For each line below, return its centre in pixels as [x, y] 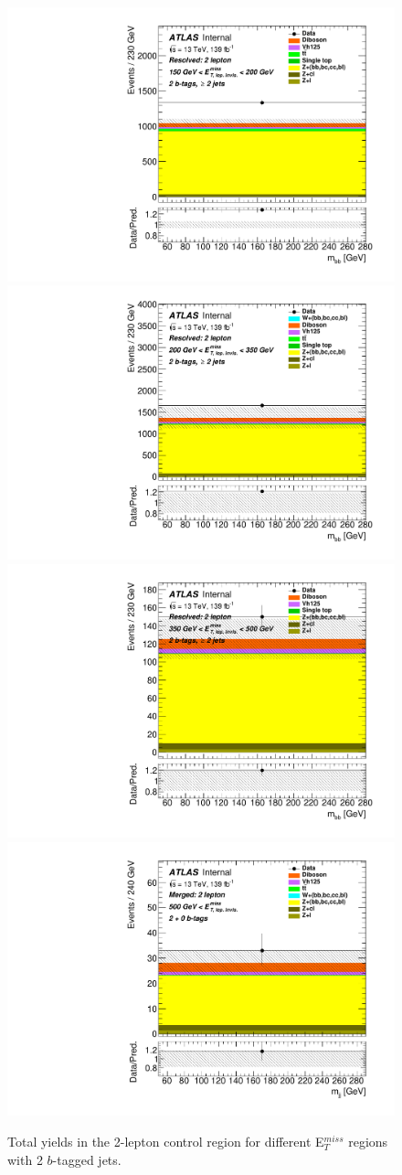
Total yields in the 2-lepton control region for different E [166, 1141]
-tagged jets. [87, 1159]
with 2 [25, 1159]
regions [368, 1141]
